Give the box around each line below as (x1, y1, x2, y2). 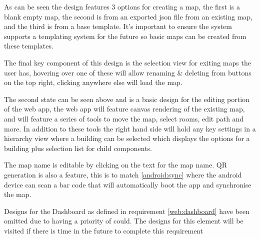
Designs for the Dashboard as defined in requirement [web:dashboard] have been (4, 205, 250, 216)
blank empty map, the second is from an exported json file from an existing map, (4, 11, 253, 21)
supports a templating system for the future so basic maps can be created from (4, 30, 246, 41)
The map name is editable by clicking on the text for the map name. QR (4, 159, 227, 170)
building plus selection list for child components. (4, 142, 152, 153)
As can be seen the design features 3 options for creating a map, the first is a (4, 1, 240, 11)
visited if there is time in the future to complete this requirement (4, 225, 203, 235)
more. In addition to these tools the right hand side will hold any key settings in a (4, 123, 256, 133)
